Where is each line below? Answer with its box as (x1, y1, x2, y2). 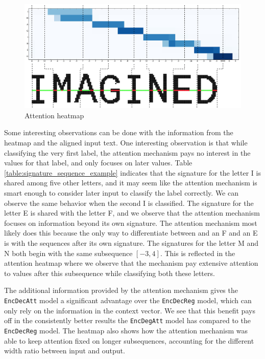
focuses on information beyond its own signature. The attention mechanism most (4, 217, 257, 228)
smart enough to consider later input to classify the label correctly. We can (4, 187, 239, 198)
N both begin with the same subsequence (4, 247, 133, 258)
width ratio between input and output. (4, 345, 125, 356)
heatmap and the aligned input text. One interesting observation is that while (4, 137, 248, 148)
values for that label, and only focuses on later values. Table (4, 157, 192, 168)
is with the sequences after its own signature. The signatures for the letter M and (4, 238, 259, 248)
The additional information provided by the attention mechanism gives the (4, 285, 238, 295)
